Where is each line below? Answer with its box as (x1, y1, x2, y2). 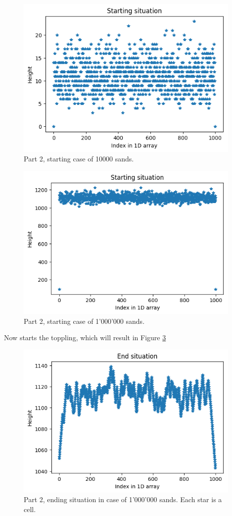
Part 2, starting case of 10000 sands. (24, 154, 134, 164)
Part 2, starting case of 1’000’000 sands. (24, 315, 145, 326)
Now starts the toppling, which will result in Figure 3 (4, 332, 166, 343)
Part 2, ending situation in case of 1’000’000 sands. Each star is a (24, 494, 222, 505)
